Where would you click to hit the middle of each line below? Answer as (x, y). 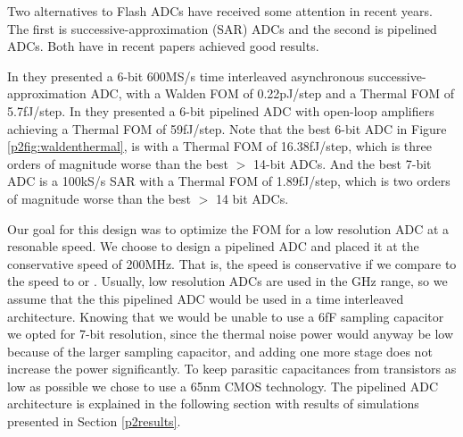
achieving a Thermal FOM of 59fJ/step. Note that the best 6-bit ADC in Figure (227, 128)
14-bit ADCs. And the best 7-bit (343, 163)
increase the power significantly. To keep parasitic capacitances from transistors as (232, 369)
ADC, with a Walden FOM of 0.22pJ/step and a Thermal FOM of (273, 93)
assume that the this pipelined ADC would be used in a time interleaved (206, 298)
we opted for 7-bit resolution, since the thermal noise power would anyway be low (231, 334)
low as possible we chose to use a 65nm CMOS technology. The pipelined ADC (223, 386)
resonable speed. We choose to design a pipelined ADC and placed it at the (213, 246)
